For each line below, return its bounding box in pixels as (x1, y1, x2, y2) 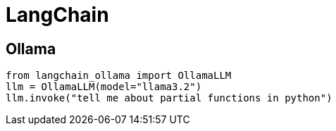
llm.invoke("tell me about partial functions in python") (6, 92, 332, 104)
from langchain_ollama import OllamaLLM (6, 70, 232, 82)
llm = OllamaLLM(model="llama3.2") (6, 81, 202, 93)
